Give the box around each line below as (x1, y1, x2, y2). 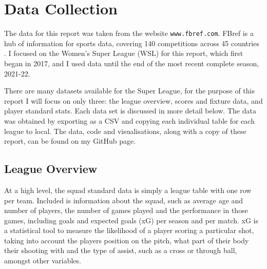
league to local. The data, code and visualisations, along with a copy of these (4, 125, 246, 136)
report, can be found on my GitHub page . (4, 136, 136, 146)
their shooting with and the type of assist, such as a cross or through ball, (4, 245, 237, 256)
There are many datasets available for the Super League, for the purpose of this (4, 85, 255, 96)
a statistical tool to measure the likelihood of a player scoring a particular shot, (4, 225, 254, 236)
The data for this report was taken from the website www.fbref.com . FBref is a (4, 28, 254, 39)
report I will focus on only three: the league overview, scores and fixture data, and (4, 95, 263, 106)
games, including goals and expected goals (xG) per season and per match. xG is (4, 215, 258, 225)
